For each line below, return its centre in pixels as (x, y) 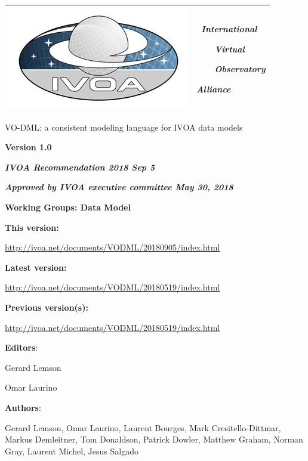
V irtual (230, 49)
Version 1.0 (28, 147)
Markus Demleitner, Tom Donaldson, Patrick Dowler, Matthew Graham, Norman (154, 439)
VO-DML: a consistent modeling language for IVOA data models (124, 127)
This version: (32, 227)
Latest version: (36, 267)
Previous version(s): (47, 307)
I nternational (229, 29)
